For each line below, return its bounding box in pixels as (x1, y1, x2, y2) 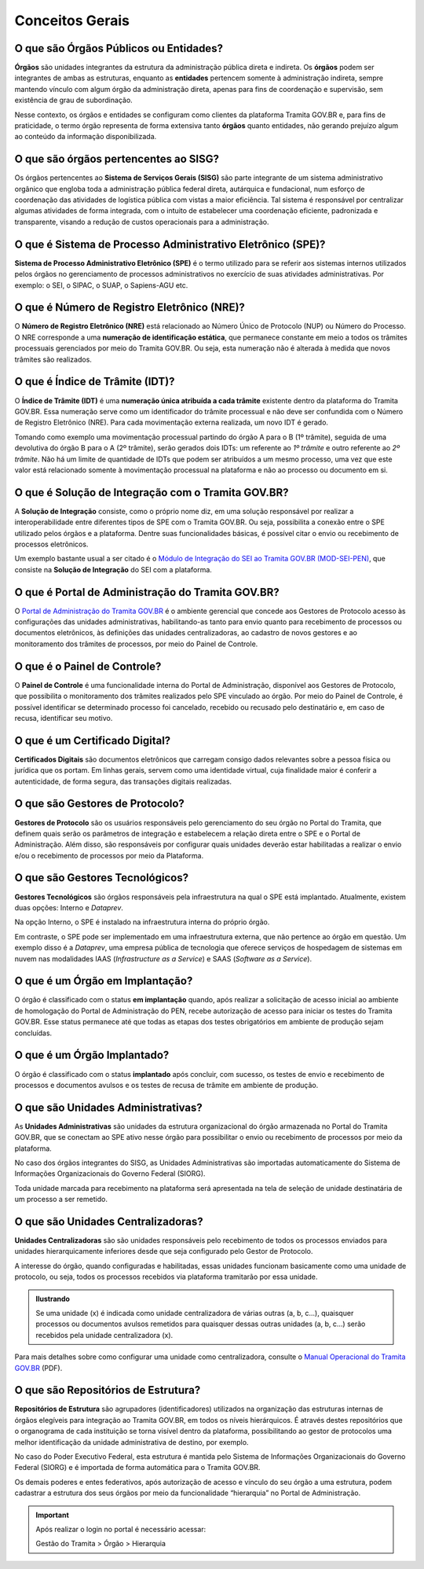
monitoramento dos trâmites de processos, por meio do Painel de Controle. (14, 639, 258, 649)
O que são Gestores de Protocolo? (14, 797, 185, 810)
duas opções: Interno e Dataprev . (14, 902, 123, 912)
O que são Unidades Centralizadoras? (14, 1214, 203, 1228)
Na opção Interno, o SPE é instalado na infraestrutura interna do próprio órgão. (14, 917, 270, 927)
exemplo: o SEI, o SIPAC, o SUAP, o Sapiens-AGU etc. (14, 280, 188, 290)
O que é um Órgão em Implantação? (14, 975, 193, 988)
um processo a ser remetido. (14, 1195, 108, 1204)
